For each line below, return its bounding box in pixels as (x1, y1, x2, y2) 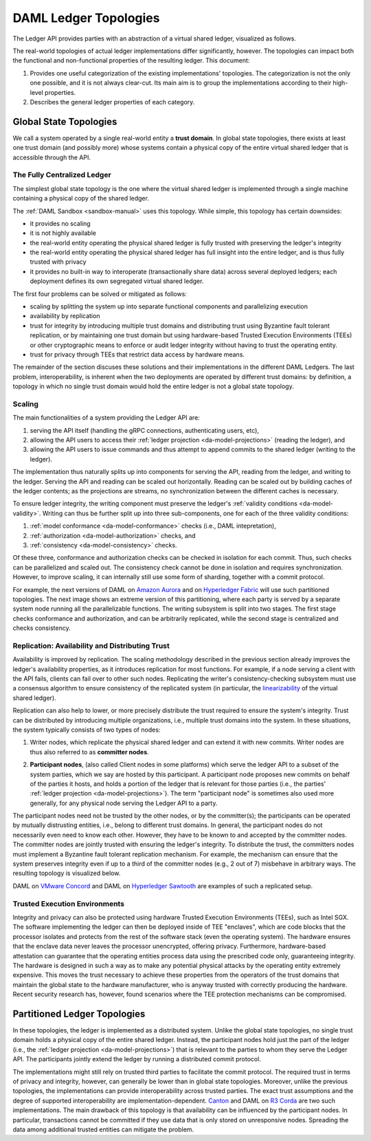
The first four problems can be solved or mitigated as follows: (12, 289, 187, 298)
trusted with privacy (30, 258, 87, 266)
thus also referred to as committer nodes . (30, 747, 149, 756)
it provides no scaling (30, 219, 91, 227)
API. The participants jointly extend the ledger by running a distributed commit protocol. (12, 1055, 261, 1063)
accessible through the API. (12, 153, 91, 161)
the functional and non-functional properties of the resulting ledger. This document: (12, 56, 250, 65)
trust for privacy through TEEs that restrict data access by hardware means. (30, 350, 245, 359)
